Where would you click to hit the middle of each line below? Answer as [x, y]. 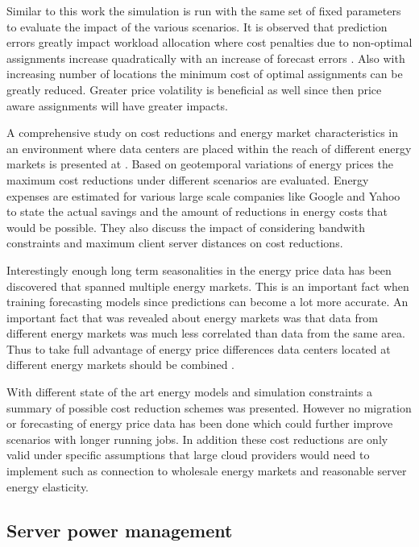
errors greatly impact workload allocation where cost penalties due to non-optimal [209, 42]
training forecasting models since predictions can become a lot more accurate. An [207, 302]
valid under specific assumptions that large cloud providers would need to [188, 455]
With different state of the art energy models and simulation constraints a [189, 392]
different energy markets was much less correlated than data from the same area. [206, 333]
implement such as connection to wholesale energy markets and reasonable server [207, 471]
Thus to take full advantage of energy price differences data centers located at [199, 348]
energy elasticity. [48, 486]
